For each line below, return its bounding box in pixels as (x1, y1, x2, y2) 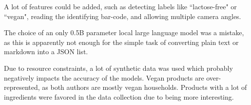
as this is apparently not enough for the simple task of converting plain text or (4, 37, 239, 47)
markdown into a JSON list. (4, 46, 88, 57)
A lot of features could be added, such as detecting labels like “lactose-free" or (4, 1, 237, 11)
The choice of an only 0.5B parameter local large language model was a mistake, (4, 27, 244, 38)
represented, (4, 82, 40, 92)
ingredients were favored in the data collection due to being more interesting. (4, 91, 234, 102)
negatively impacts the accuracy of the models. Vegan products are (4, 72, 204, 83)
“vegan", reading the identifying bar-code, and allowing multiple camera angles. (4, 11, 241, 21)
